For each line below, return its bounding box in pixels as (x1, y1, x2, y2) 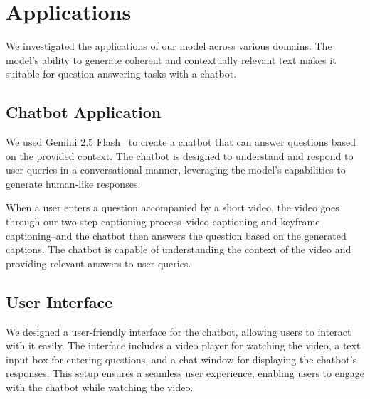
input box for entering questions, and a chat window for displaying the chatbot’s (6, 351, 357, 366)
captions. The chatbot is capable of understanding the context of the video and (6, 242, 351, 257)
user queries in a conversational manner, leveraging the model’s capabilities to (6, 162, 346, 177)
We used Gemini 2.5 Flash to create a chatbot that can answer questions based (6, 134, 356, 149)
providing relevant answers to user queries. (6, 255, 191, 270)
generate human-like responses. (6, 176, 141, 191)
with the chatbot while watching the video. (6, 380, 194, 395)
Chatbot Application (6, 101, 162, 123)
